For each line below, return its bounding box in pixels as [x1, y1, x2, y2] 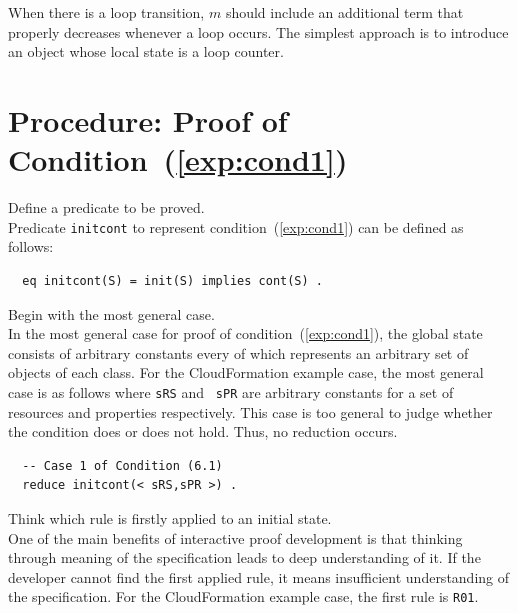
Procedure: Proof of [8, 99, 288, 140]
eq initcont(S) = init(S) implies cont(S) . [22, 273, 323, 288]
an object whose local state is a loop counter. [8, 41, 284, 62]
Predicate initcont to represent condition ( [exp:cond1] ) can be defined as [8, 216, 464, 237]
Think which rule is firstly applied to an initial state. [8, 507, 332, 528]
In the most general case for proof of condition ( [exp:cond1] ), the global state [8, 323, 483, 344]
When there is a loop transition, [8, 2, 205, 22]
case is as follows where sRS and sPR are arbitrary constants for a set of [8, 381, 454, 402]
